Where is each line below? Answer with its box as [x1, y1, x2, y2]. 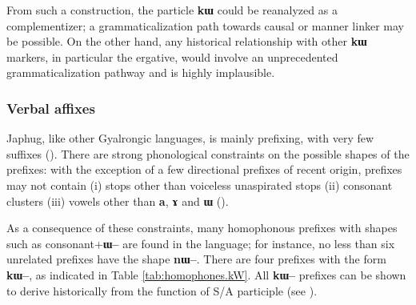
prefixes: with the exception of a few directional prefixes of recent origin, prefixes [6, 161, 402, 178]
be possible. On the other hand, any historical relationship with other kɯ [6, 33, 367, 50]
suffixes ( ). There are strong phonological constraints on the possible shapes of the [6, 145, 410, 162]
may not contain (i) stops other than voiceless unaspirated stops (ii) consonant [6, 176, 393, 193]
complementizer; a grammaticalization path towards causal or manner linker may [6, 17, 404, 34]
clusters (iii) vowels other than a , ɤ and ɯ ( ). [6, 192, 229, 209]
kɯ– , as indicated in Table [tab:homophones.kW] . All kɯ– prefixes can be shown [6, 266, 406, 283]
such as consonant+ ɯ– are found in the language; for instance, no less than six [6, 235, 395, 251]
